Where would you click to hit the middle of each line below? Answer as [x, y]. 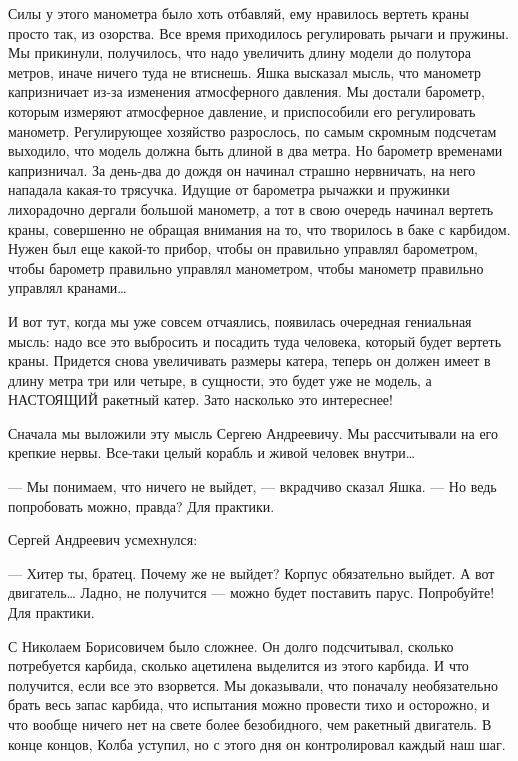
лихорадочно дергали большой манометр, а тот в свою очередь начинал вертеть [251, 208]
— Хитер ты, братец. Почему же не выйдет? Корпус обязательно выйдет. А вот [251, 572]
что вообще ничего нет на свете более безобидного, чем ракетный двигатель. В [250, 724]
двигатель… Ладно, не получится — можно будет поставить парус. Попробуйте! [251, 592]
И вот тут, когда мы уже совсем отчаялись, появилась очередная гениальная [240, 320]
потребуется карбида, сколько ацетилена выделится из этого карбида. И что [238, 665]
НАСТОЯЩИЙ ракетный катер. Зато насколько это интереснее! [200, 399]
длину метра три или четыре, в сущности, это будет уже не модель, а [220, 379]
